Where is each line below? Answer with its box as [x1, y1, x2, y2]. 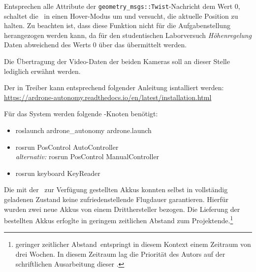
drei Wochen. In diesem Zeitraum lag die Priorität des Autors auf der [15, 249, 225, 259]
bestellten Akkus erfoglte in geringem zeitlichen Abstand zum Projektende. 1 [4, 214, 233, 225]
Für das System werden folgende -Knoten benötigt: [4, 108, 158, 119]
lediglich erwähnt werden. [4, 66, 81, 76]
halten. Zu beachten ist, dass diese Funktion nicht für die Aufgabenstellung [4, 20, 230, 31]
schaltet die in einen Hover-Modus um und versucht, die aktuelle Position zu [4, 10, 238, 21]
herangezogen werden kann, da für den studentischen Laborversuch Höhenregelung [4, 30, 252, 40]
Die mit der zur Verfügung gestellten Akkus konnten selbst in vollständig [4, 184, 228, 195]
